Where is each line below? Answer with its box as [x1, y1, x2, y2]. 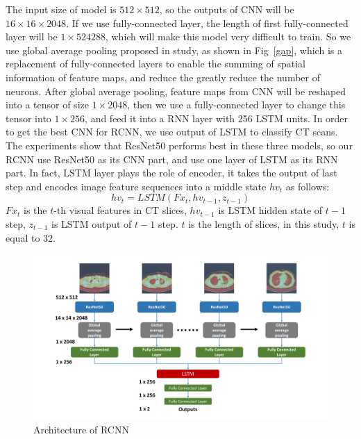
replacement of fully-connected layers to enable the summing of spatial [6, 56, 305, 71]
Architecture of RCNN [33, 422, 129, 437]
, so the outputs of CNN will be [159, 2, 294, 16]
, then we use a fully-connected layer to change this [127, 97, 346, 112]
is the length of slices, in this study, [188, 216, 339, 231]
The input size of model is [6, 2, 117, 16]
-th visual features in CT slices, [53, 203, 187, 217]
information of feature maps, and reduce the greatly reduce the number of [6, 69, 320, 84]
